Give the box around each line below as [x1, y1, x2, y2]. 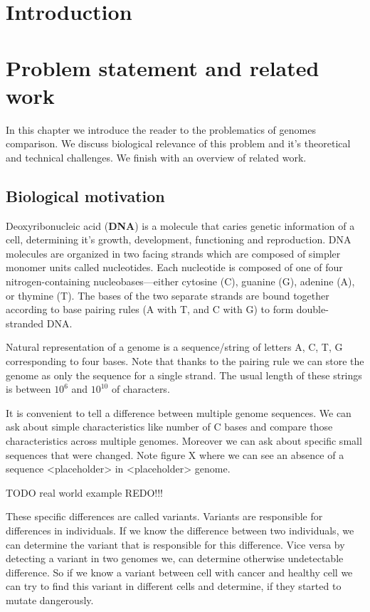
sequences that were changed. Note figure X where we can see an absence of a [6, 447, 344, 462]
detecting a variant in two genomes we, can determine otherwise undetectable [6, 551, 344, 566]
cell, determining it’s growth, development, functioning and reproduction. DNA [6, 232, 351, 247]
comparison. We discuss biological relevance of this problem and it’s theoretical [6, 136, 351, 151]
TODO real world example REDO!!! [6, 485, 163, 500]
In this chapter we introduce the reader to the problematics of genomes [6, 122, 316, 137]
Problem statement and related [6, 53, 319, 82]
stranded [6, 315, 44, 330]
